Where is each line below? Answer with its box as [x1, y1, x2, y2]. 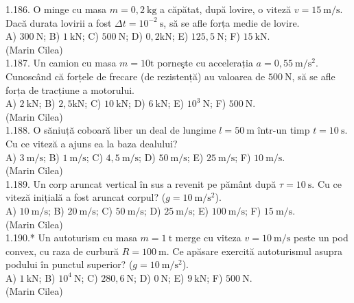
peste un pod [293, 230, 349, 245]
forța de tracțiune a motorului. [5, 82, 134, 97]
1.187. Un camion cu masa [5, 56, 117, 70]
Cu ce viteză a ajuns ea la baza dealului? [5, 136, 178, 150]
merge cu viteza [175, 230, 241, 245]
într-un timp [257, 123, 310, 137]
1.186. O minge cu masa [5, 2, 107, 16]
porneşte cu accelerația [157, 56, 253, 70]
